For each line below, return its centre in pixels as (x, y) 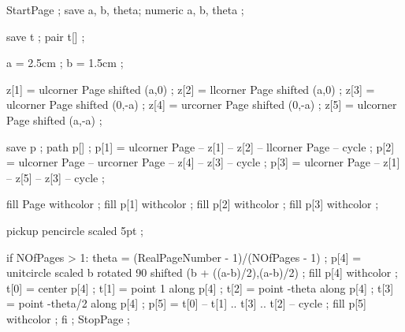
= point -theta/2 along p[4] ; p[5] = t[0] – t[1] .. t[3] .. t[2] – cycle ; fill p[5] (186, 303)
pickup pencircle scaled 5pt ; (75, 230)
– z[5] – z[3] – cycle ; (56, 177)
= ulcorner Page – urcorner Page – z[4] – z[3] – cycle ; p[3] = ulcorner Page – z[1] (203, 162)
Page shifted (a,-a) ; (54, 119)
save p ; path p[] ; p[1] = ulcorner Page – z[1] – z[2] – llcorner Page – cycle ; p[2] (201, 146)
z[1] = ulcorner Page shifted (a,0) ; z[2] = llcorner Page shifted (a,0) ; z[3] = (191, 89)
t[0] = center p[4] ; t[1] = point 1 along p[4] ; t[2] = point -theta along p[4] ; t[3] (200, 287)
